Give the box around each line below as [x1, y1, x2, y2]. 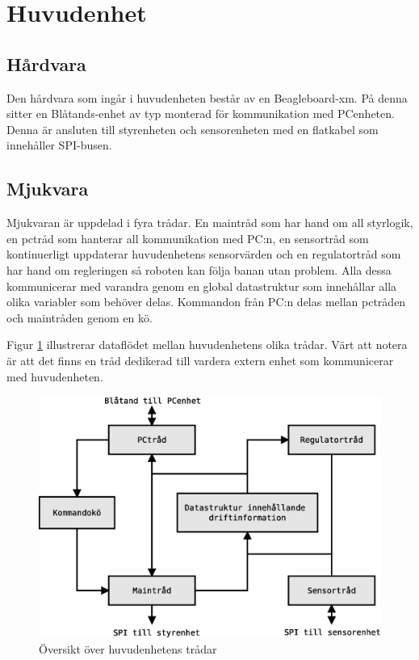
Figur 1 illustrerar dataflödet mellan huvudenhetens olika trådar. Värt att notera [6, 336, 408, 353]
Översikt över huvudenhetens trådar [39, 640, 217, 657]
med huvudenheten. [6, 368, 103, 385]
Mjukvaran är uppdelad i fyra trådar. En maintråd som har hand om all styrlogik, [6, 214, 413, 231]
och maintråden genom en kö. [6, 309, 153, 326]
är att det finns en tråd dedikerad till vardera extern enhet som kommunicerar [6, 351, 394, 368]
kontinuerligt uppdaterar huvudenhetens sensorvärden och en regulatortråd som [6, 246, 401, 263]
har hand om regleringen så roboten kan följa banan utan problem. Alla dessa [6, 261, 392, 278]
